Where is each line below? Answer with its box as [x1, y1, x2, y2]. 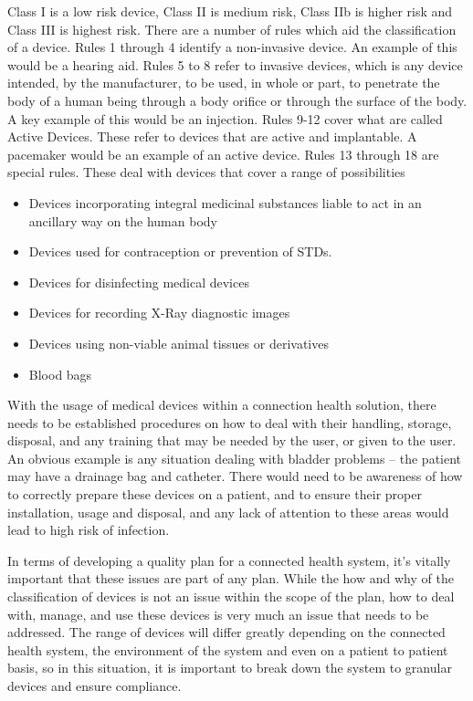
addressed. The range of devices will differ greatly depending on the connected [7, 623, 446, 642]
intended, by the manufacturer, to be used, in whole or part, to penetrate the [7, 73, 440, 92]
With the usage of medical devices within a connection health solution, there [7, 395, 436, 414]
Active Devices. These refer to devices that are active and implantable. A [7, 127, 417, 146]
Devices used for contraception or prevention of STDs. [28, 242, 332, 261]
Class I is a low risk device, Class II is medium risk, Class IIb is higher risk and [7, 2, 453, 20]
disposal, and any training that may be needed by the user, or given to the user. [7, 431, 457, 450]
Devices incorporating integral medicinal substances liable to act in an [28, 193, 422, 212]
